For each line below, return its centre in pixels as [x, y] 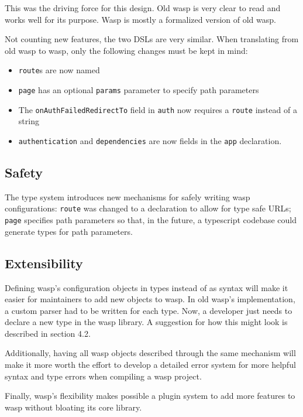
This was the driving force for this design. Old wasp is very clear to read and [143, 8]
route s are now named [59, 70]
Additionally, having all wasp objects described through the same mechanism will [150, 353]
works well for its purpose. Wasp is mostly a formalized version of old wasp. [140, 19]
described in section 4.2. [48, 333]
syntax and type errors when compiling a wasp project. [103, 376]
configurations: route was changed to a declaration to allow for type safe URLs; [148, 208]
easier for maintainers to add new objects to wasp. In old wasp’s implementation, [150, 299]
